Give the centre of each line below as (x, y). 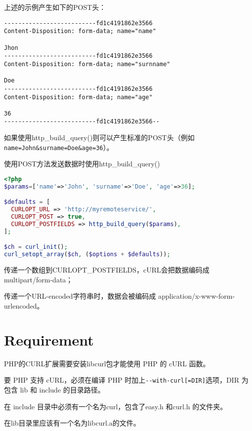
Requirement (49, 339)
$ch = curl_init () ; (36, 247)
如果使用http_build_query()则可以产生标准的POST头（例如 (99, 137)
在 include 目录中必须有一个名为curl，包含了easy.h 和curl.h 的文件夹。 (116, 406)
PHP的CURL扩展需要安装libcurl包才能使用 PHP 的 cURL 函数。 (107, 363)
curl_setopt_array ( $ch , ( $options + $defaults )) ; (87, 255)
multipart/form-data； (39, 279)
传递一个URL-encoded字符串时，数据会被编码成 (80, 296)
